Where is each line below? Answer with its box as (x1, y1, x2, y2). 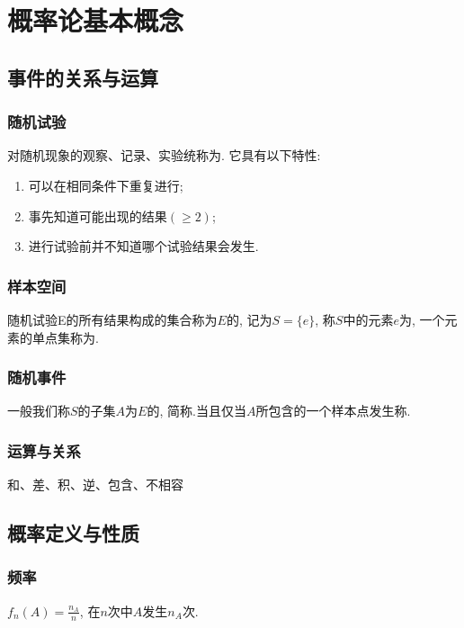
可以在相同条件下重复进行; (28, 175, 183, 194)
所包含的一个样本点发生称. (255, 401, 411, 420)
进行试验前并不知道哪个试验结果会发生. (28, 237, 259, 256)
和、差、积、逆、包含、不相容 (7, 475, 183, 494)
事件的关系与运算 (7, 63, 158, 91)
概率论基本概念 (7, 2, 184, 39)
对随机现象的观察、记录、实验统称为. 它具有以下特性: (7, 146, 321, 165)
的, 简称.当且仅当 (147, 401, 246, 420)
